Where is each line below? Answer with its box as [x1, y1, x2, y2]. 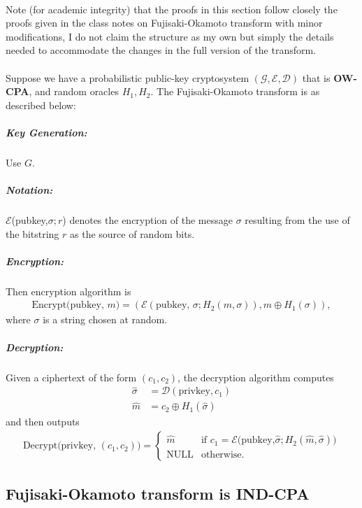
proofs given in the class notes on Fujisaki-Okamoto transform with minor [6, 15, 323, 30]
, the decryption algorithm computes [178, 369, 334, 384]
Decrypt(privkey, [22, 441, 96, 451]
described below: [6, 97, 76, 112]
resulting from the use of [245, 213, 350, 227]
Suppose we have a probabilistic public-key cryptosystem [6, 70, 249, 85]
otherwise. [201, 450, 245, 460]
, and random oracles [29, 84, 119, 99]
